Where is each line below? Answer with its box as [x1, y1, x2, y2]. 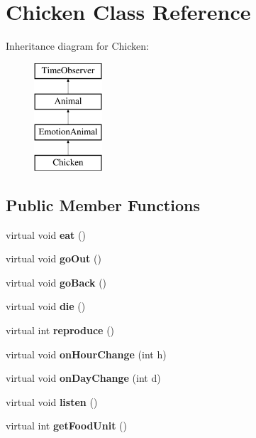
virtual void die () [6, 299, 86, 314]
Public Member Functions [6, 193, 200, 215]
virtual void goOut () [6, 251, 101, 266]
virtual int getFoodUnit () [6, 418, 127, 433]
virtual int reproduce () [6, 323, 115, 338]
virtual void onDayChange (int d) [6, 370, 161, 385]
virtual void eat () [6, 227, 86, 242]
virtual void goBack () [6, 274, 107, 289]
